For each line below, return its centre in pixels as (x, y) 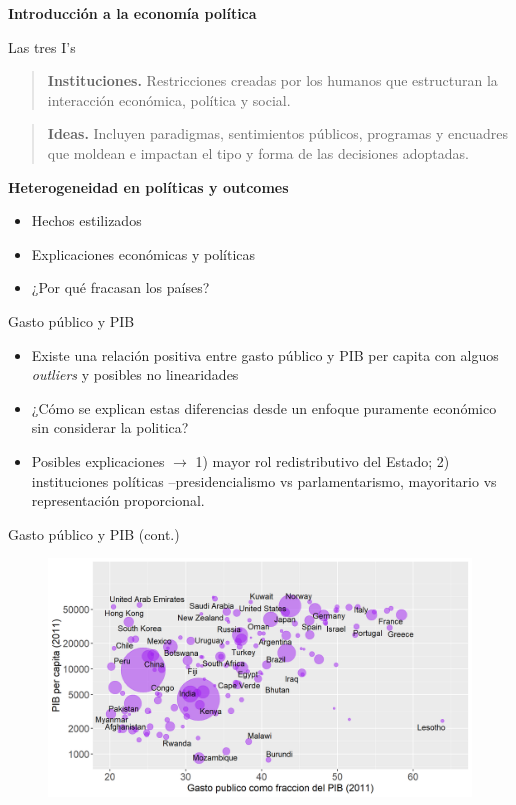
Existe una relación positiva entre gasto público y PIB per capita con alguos (265, 354)
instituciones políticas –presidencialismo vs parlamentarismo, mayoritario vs (264, 480)
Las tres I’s (42, 46)
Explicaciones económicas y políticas (143, 253)
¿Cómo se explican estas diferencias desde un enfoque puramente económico (264, 407)
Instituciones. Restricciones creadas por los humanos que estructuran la (272, 80)
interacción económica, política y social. (169, 99)
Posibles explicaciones (98, 460)
